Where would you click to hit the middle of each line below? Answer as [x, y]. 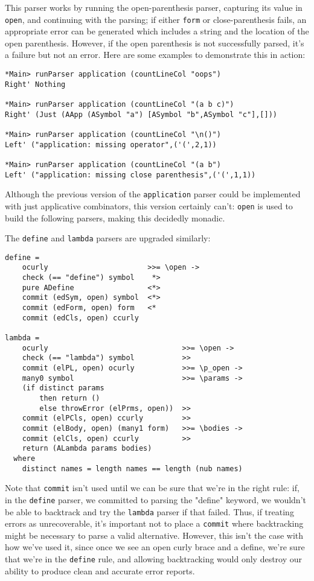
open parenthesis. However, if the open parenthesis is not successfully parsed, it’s [155, 43]
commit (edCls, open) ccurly [80, 318]
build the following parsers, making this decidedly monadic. [115, 217]
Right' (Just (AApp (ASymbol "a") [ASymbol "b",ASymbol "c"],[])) [141, 114]
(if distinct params [63, 388]
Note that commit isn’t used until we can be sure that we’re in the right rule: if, [152, 488]
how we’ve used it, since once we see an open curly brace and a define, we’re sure [155, 547]
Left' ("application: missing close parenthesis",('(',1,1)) [130, 175]
